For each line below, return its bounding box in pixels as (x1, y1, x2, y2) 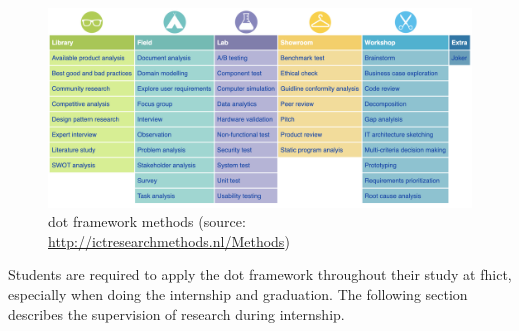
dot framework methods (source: (48, 211, 246, 232)
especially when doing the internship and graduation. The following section (8, 283, 468, 304)
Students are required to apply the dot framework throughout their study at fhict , (8, 264, 512, 285)
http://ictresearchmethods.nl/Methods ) (48, 230, 290, 251)
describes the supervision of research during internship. (8, 303, 345, 324)
